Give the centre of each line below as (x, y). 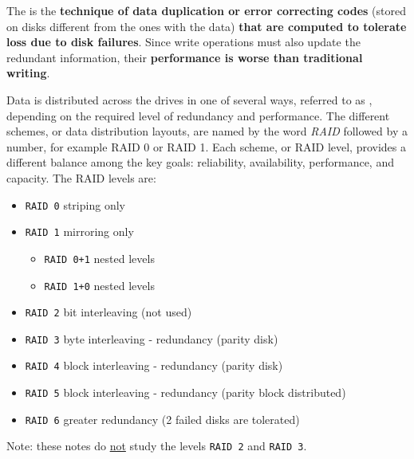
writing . (28, 73)
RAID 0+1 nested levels (99, 258)
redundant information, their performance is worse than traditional (185, 57)
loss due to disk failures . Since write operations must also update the (183, 42)
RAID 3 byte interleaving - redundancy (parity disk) (152, 338)
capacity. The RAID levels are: (81, 177)
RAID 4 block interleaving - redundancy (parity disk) (154, 365)
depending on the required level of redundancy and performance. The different (198, 115)
